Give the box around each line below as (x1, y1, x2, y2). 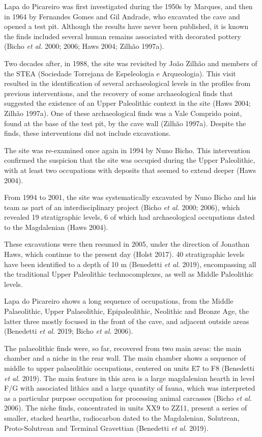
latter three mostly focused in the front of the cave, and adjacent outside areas (4, 315, 249, 326)
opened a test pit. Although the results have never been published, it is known (4, 21, 249, 32)
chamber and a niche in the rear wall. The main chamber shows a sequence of (4, 353, 246, 363)
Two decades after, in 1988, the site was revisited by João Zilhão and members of (4, 57, 257, 68)
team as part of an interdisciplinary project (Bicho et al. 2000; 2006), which (4, 201, 240, 212)
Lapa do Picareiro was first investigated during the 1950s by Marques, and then (4, 1, 253, 11)
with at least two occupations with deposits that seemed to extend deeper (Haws (4, 164, 256, 175)
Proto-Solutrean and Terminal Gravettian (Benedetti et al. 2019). (4, 422, 209, 433)
